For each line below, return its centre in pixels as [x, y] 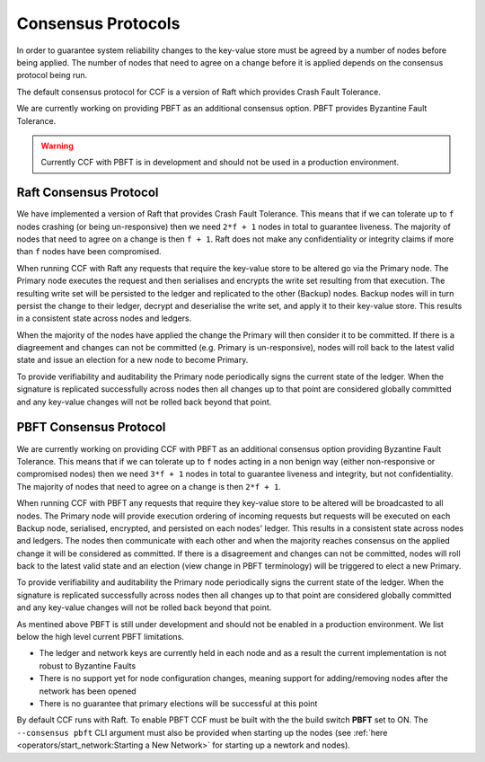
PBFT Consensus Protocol [91, 427]
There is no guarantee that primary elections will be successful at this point [178, 703]
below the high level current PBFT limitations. [100, 637]
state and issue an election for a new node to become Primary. [132, 360]
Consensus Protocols [98, 23]
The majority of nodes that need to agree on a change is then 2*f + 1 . [149, 486]
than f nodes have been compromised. [89, 252]
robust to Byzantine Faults [88, 666]
